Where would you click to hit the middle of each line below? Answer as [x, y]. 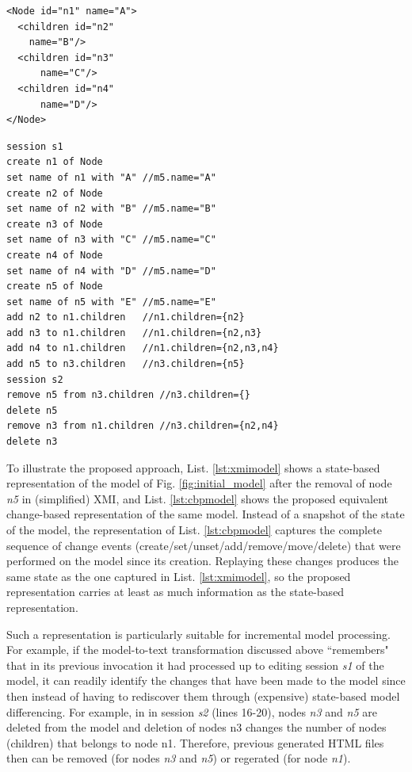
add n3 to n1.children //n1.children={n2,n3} [134, 332]
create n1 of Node [55, 162]
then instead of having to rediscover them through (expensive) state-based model [203, 696]
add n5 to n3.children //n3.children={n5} [126, 364]
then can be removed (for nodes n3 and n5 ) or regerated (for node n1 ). [179, 758]
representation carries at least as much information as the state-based [175, 592]
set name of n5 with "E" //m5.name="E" [111, 302]
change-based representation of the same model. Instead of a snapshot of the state [206, 514]
